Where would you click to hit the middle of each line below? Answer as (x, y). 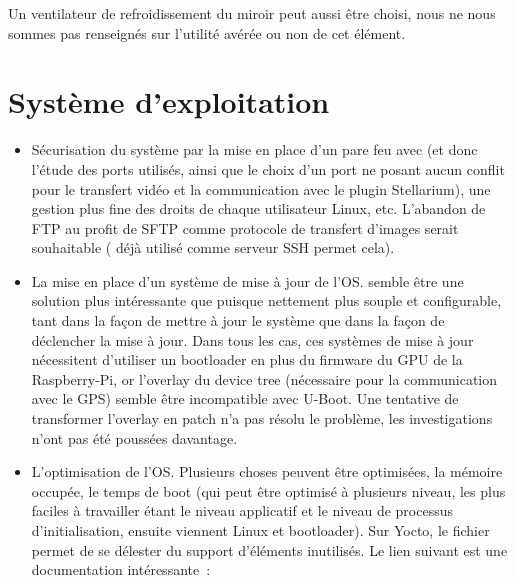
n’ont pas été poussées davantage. (134, 437)
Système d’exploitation (169, 101)
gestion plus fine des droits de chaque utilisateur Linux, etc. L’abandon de (258, 208)
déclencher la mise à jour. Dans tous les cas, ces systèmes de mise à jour (252, 339)
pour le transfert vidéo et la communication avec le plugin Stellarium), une (261, 188)
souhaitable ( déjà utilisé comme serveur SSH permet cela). (213, 247)
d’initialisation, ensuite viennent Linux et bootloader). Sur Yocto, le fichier (260, 530)
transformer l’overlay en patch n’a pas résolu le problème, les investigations (262, 418)
